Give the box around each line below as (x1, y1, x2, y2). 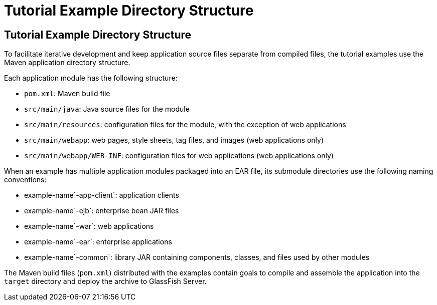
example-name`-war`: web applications (24, 222, 154, 231)
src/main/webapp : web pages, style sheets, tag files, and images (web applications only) (24, 136, 324, 145)
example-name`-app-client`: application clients (24, 191, 179, 200)
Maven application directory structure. (4, 58, 130, 67)
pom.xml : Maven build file (24, 89, 110, 98)
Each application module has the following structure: (4, 74, 178, 83)
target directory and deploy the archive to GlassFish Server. (4, 277, 207, 286)
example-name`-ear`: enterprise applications (24, 237, 172, 246)
